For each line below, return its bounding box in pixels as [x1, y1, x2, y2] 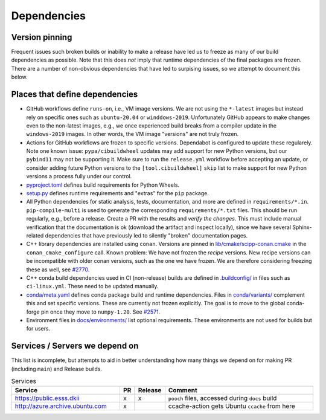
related [26, 232, 44, 239]
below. [11, 73, 28, 81]
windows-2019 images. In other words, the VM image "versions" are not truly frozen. [26, 131, 239, 138]
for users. [26, 325, 51, 332]
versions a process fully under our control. [26, 173, 132, 180]
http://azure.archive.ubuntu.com [14, 402, 107, 410]
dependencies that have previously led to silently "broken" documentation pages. [45, 232, 248, 239]
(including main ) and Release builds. [11, 365, 103, 372]
